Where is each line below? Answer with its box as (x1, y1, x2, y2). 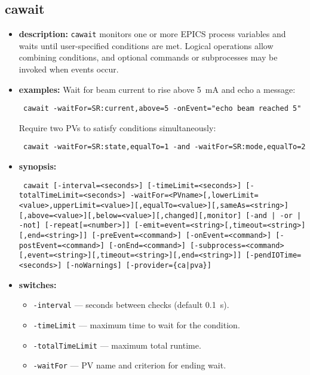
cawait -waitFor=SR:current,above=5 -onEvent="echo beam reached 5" (23, 104, 302, 113)
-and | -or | (250, 211, 302, 220)
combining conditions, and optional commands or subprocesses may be (19, 51, 278, 63)
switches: (19, 278, 57, 291)
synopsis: (19, 160, 57, 173)
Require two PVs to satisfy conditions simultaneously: (19, 121, 216, 134)
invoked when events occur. (19, 63, 119, 75)
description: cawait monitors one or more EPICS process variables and (19, 28, 286, 40)
